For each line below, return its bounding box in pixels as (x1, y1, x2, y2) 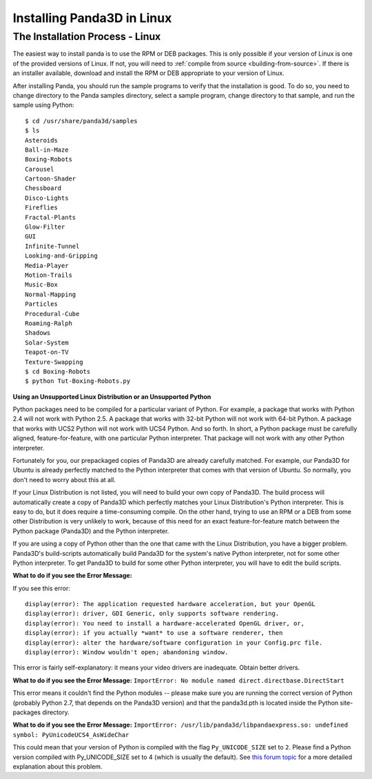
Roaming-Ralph (25, 319, 72, 327)
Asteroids (25, 136, 58, 144)
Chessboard (25, 185, 62, 192)
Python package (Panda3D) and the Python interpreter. (12, 527, 169, 535)
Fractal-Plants (25, 214, 76, 221)
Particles (25, 300, 58, 308)
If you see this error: (12, 584, 70, 592)
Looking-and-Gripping (25, 252, 98, 260)
